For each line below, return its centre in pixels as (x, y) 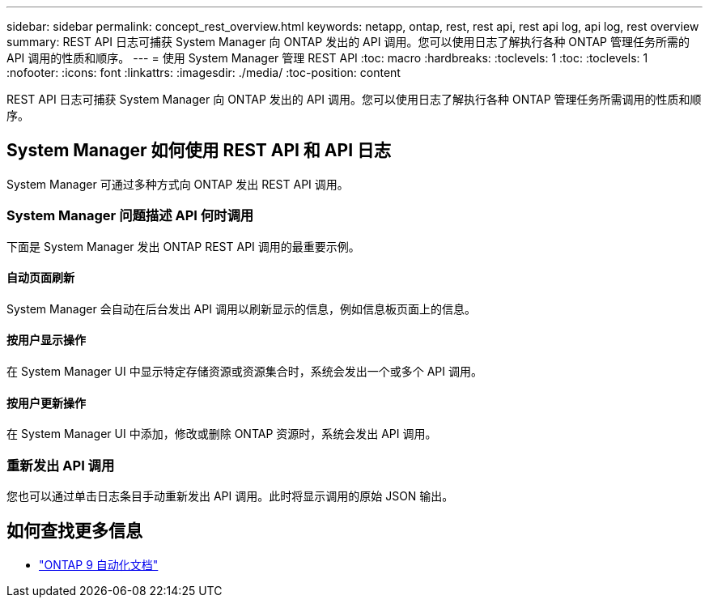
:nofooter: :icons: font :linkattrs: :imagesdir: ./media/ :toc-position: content (204, 72)
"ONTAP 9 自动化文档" (99, 564)
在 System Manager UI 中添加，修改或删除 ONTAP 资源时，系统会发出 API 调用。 (222, 434)
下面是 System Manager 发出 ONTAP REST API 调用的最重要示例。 (183, 246)
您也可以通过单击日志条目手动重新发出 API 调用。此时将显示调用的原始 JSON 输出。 (230, 496)
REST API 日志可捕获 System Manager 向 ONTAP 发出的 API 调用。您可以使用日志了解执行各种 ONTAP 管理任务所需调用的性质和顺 (354, 99)
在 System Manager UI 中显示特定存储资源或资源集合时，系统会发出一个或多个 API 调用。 (244, 372)
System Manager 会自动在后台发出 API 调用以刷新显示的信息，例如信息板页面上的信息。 (241, 308)
